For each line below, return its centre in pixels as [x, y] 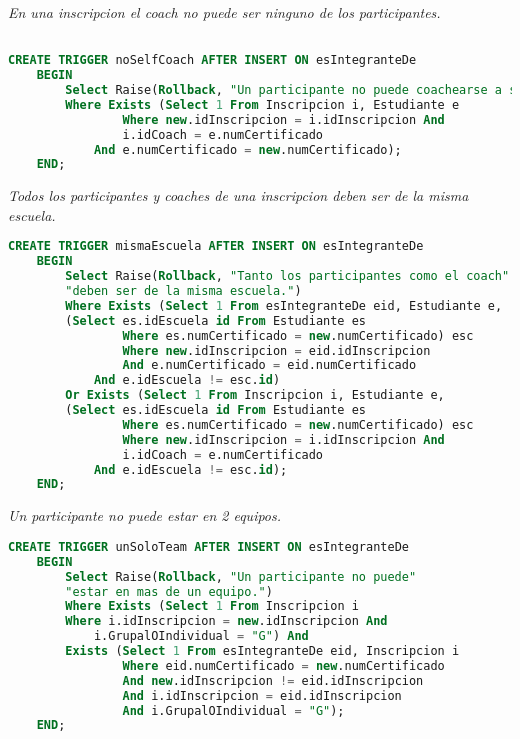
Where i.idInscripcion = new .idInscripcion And [226, 621]
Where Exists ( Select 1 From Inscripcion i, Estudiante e [262, 104]
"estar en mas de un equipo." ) [169, 591]
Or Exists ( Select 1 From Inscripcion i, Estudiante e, [255, 395]
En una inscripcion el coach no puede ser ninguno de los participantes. [224, 12]
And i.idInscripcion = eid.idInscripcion [262, 695]
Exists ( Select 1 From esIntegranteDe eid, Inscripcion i [262, 651]
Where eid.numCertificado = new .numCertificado [283, 665]
